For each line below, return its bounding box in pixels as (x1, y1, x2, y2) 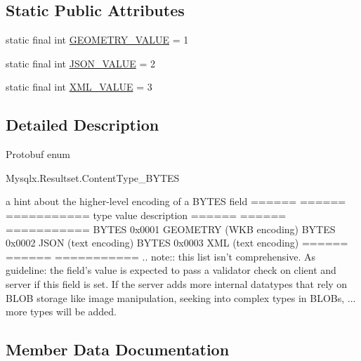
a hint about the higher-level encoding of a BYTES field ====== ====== (6, 194, 346, 209)
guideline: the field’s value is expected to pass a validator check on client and (6, 263, 336, 277)
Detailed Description (6, 114, 159, 136)
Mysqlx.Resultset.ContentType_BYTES (6, 170, 180, 185)
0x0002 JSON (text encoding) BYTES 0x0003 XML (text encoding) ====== (6, 235, 348, 250)
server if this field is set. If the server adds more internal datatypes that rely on (6, 276, 348, 291)
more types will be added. (6, 304, 117, 319)
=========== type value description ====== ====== (6, 207, 287, 222)
